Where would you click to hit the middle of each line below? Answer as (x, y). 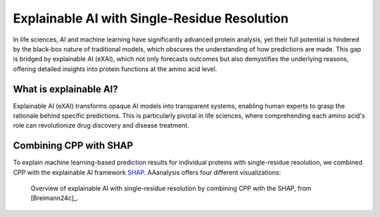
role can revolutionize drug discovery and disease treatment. (101, 125)
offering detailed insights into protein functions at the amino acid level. (115, 69)
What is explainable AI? (66, 89)
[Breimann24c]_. (55, 198)
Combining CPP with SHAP (73, 145)
